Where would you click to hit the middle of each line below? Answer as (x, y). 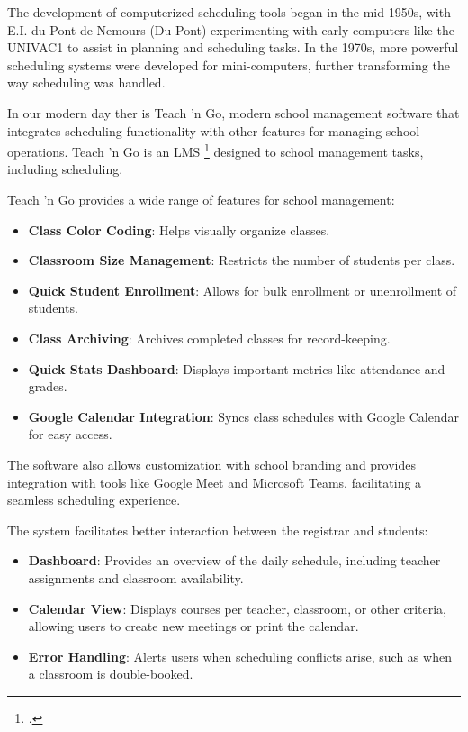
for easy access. (70, 434)
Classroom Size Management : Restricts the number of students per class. (242, 260)
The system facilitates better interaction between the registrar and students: (218, 530)
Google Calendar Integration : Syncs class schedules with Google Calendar (243, 416)
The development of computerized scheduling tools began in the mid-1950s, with (229, 12)
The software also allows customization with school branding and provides (212, 464)
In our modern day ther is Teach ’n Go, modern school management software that (234, 112)
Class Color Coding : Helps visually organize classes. (179, 229)
